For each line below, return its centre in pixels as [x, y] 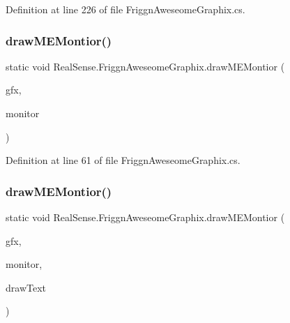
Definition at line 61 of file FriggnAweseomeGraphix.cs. [123, 160]
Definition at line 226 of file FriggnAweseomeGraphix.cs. [125, 9]
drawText [26, 287]
